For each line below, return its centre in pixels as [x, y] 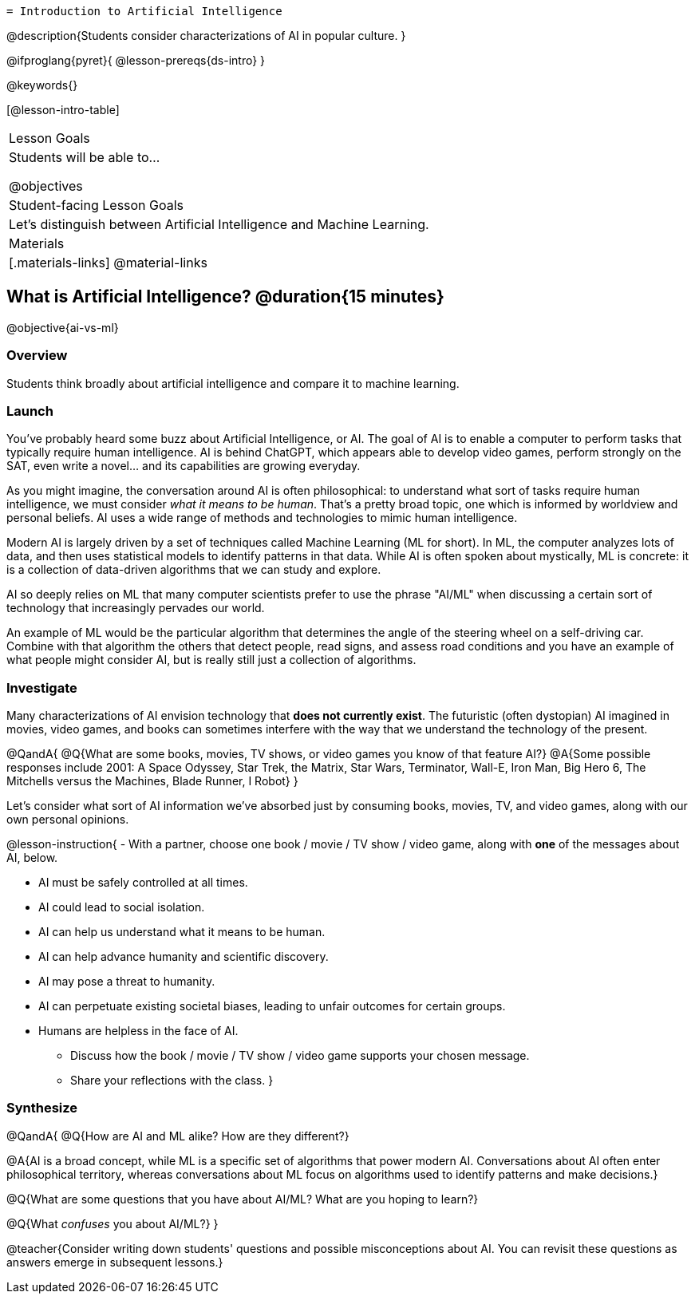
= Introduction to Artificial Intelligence [144, 11]
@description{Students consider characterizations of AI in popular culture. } [206, 36]
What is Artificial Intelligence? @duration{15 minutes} [225, 297]
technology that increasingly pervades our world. [136, 608]
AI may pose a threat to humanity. [127, 982]
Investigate [42, 688]
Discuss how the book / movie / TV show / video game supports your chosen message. [300, 1056]
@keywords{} [42, 85]
